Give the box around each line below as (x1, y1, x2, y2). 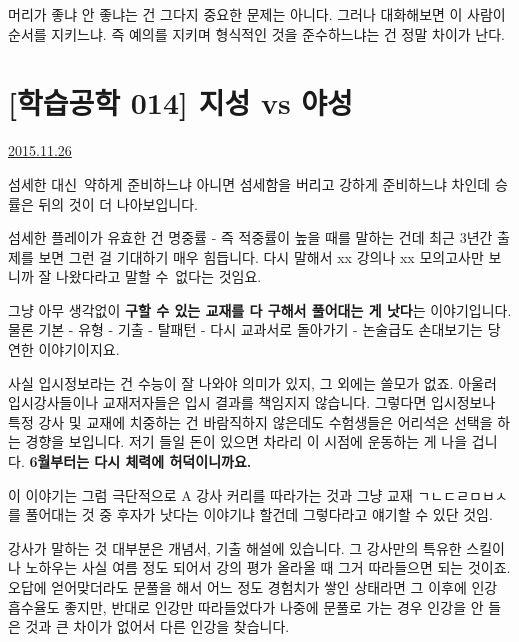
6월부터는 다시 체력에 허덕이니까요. (29, 451, 252, 472)
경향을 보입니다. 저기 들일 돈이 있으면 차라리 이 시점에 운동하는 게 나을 (25, 431, 468, 452)
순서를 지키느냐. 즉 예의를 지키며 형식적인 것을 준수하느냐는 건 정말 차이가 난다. (8, 23, 505, 44)
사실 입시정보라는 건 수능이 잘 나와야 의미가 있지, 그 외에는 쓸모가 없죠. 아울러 (8, 372, 497, 393)
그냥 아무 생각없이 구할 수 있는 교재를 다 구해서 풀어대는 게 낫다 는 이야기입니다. (8, 299, 512, 320)
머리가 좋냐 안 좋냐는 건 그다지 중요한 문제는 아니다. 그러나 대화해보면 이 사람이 (8, 4, 506, 24)
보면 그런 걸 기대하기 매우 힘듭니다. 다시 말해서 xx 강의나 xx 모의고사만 (38, 246, 484, 267)
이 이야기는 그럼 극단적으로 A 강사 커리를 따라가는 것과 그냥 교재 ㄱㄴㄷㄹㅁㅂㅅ (8, 484, 508, 505)
